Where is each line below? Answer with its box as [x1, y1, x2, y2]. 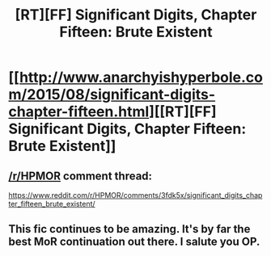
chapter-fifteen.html [8, 103, 150, 121]
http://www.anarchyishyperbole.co [19, 69, 263, 86]
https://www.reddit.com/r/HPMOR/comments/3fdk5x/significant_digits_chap [8, 191, 263, 199]
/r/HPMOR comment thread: [8, 169, 152, 183]
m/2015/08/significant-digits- [8, 86, 216, 104]
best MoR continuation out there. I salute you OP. [8, 235, 260, 249]
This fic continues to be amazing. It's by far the [8, 222, 251, 236]
